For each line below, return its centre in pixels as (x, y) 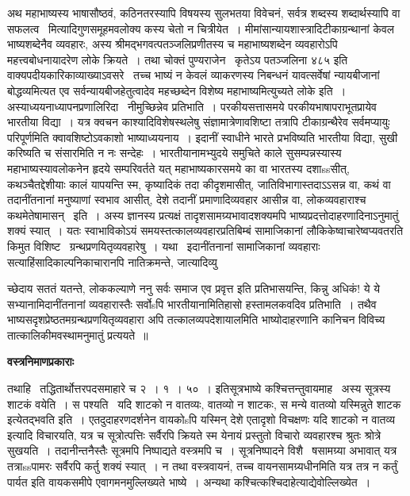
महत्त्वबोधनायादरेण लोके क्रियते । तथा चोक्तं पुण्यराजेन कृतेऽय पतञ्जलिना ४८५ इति (178, 59)
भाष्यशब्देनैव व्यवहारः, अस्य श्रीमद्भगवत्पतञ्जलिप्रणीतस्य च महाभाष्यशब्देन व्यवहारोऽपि (172, 44)
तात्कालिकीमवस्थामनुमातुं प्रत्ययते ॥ (78, 335)
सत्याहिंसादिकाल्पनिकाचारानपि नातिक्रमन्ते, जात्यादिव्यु (112, 261)
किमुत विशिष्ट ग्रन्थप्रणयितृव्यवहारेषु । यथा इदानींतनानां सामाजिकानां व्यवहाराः (164, 246)
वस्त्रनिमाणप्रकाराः (41, 361)
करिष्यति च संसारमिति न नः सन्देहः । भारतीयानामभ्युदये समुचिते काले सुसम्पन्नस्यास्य (174, 153)
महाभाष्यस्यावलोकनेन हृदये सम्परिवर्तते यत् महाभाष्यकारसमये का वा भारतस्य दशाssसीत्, (178, 168)
